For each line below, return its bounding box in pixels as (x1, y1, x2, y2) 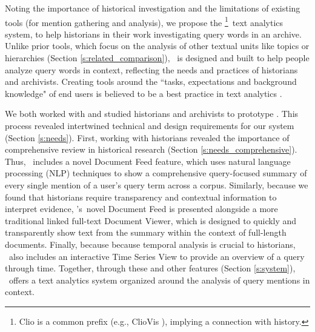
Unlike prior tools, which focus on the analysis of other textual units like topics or (5, 39, 310, 52)
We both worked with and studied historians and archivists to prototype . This (5, 107, 299, 120)
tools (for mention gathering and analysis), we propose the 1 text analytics (5, 14, 283, 28)
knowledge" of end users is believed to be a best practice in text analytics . (5, 87, 282, 99)
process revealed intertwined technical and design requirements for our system (5, 119, 294, 131)
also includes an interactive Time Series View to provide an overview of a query (8, 250, 305, 262)
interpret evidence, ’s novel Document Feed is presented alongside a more (5, 202, 278, 215)
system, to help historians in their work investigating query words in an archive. (5, 27, 302, 40)
